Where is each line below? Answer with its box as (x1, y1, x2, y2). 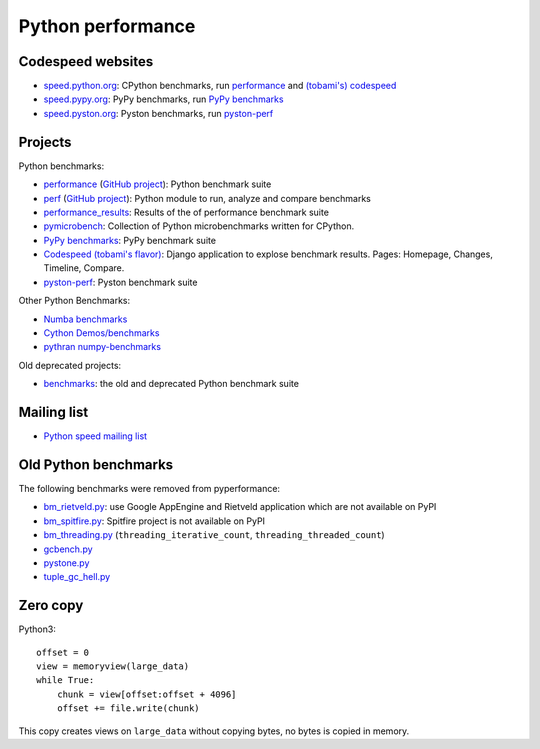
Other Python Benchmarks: (18, 295, 131, 307)
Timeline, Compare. (43, 262, 125, 274)
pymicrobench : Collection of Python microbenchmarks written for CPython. (43, 220, 355, 232)
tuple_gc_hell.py (43, 571, 111, 583)
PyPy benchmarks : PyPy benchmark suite (43, 234, 217, 246)
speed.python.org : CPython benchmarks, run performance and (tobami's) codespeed (43, 80, 397, 92)
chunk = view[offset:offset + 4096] (56, 688, 237, 700)
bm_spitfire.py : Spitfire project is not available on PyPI (43, 515, 265, 527)
